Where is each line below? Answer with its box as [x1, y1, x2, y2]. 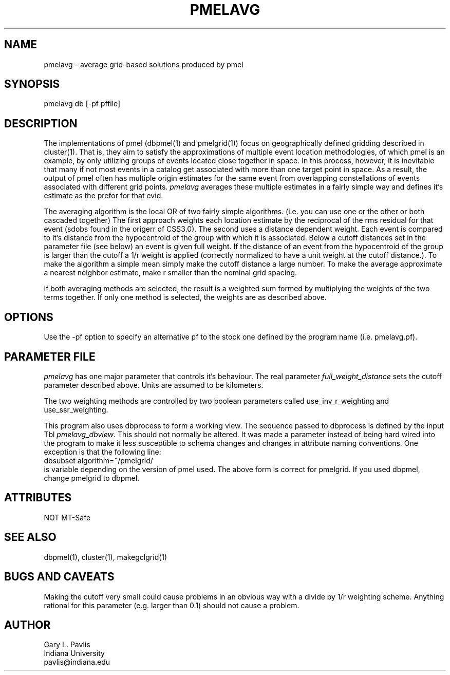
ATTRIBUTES [4, 491, 72, 504]
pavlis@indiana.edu [44, 658, 110, 667]
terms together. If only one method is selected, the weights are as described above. [44, 293, 327, 302]
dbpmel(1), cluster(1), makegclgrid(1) [44, 552, 167, 561]
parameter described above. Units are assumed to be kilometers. [44, 380, 264, 389]
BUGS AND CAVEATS [4, 570, 115, 584]
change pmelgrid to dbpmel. [44, 473, 140, 482]
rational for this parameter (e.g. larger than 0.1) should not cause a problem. [44, 601, 299, 610]
